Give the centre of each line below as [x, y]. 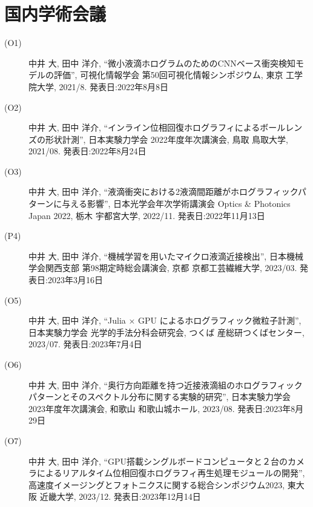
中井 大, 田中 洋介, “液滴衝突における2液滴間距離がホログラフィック [163, 191]
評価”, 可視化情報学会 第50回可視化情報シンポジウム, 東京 [168, 75]
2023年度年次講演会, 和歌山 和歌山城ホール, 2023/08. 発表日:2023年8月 [166, 408]
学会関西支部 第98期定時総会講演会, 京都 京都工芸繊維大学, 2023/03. [163, 268]
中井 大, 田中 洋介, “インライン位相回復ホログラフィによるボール [157, 127]
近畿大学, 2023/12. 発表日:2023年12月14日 [120, 496]
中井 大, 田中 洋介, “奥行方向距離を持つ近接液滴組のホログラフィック [166, 384]
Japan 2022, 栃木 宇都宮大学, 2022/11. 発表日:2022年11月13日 [147, 215]
